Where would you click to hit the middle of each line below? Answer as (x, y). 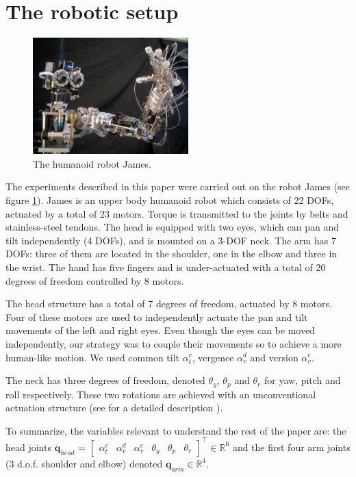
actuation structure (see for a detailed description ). (114, 408)
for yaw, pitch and (302, 380)
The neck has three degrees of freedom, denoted (105, 380)
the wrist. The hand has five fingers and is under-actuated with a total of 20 (166, 267)
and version (274, 357)
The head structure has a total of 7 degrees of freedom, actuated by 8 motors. (169, 304)
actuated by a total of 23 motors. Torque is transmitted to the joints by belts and (177, 213)
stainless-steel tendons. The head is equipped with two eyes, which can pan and (173, 227)
